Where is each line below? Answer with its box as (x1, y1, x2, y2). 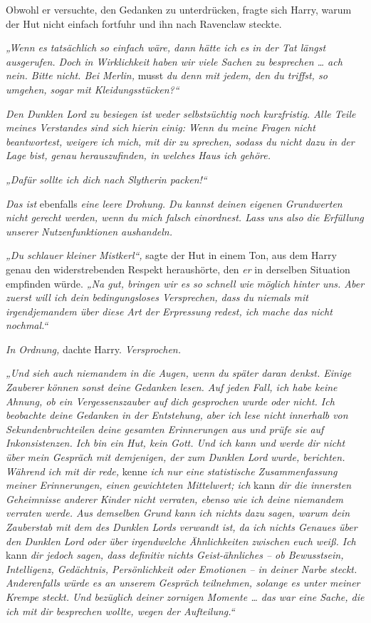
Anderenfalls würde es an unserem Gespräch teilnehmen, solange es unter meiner (6, 575, 360, 590)
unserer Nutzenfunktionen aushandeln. (6, 223, 173, 238)
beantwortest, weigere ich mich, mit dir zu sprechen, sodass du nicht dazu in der (6, 133, 355, 148)
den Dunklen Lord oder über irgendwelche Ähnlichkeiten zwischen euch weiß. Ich (6, 533, 356, 548)
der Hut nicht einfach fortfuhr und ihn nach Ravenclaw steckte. (6, 16, 282, 31)
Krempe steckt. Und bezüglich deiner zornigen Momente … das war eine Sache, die (6, 589, 365, 604)
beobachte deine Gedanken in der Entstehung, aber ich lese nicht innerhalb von (6, 407, 348, 422)
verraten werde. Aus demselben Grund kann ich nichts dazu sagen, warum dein (6, 505, 350, 520)
